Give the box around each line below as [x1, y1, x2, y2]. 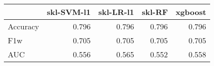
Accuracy [8, 21, 39, 32]
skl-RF [142, 6, 168, 17]
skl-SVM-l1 [47, 6, 91, 17]
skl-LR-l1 [98, 6, 134, 17]
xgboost [175, 6, 206, 17]
